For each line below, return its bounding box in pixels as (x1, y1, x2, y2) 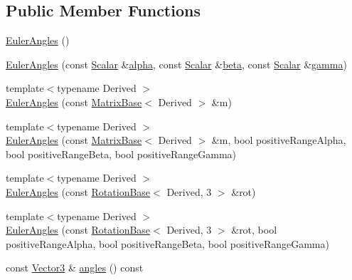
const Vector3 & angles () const (6, 260, 144, 275)
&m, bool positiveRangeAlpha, (211, 133, 346, 147)
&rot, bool (231, 222, 277, 237)
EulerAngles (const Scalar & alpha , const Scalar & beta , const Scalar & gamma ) (6, 56, 347, 71)
